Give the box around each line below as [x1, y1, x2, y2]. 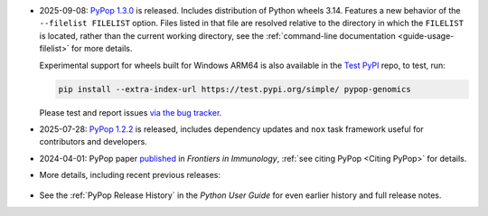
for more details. [70, 43, 133, 54]
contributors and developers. [39, 136, 148, 147]
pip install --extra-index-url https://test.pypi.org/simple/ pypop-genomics [58, 84, 411, 94]
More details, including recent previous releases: [39, 170, 221, 181]
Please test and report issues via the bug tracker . [39, 107, 222, 117]
